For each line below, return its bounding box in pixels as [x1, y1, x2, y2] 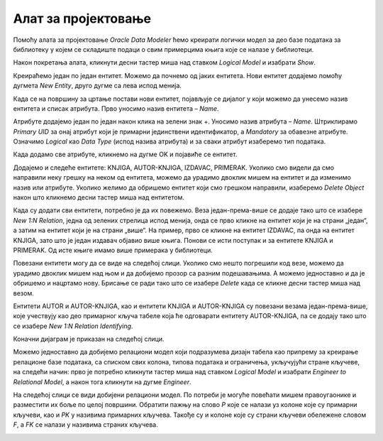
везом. [13, 288, 35, 298]
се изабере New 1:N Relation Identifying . [13, 322, 133, 330]
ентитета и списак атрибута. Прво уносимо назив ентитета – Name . [13, 104, 219, 113]
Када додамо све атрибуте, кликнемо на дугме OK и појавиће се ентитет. [13, 150, 238, 159]
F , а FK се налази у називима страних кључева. [13, 420, 159, 429]
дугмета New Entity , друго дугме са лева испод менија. [13, 82, 182, 90]
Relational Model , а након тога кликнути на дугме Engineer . [13, 377, 191, 386]
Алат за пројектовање [13, 11, 152, 26]
